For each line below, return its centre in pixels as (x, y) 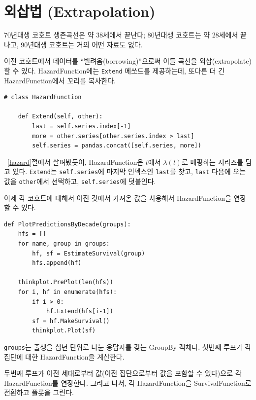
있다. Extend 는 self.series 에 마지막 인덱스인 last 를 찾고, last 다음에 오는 (129, 171)
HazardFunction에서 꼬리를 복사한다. (60, 80)
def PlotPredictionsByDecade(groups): (67, 224)
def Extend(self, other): (60, 117)
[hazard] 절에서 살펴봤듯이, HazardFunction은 (76, 162)
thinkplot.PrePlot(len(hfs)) (65, 282)
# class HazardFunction (43, 97)
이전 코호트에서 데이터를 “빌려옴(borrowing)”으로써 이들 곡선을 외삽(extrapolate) (128, 61)
